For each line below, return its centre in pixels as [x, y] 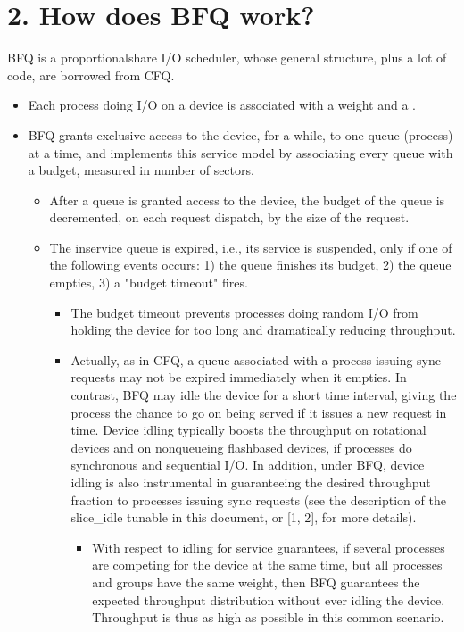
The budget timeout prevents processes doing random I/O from [244, 312]
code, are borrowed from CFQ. [91, 75]
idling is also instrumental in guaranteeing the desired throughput [251, 482]
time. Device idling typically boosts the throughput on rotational [249, 430]
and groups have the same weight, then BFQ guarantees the [256, 582]
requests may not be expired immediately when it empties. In [239, 377]
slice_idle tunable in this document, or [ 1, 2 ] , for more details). [244, 517]
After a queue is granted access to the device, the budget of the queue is [247, 200]
